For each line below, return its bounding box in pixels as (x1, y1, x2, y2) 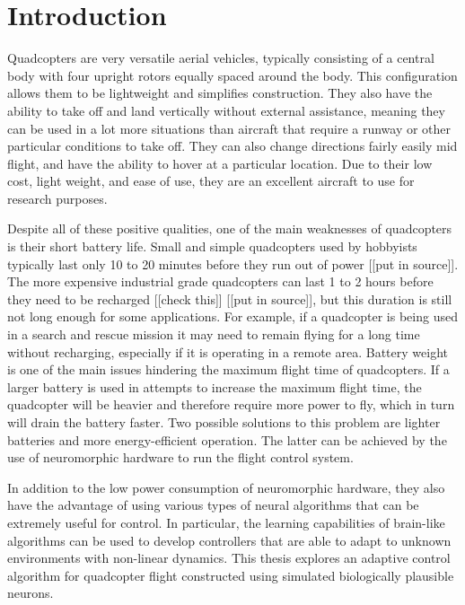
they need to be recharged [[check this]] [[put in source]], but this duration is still (7, 289, 452, 308)
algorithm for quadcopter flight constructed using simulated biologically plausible (7, 566, 454, 584)
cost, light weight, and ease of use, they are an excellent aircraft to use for (7, 171, 415, 190)
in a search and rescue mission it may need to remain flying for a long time (7, 325, 420, 344)
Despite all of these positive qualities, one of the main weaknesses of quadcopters (7, 219, 452, 238)
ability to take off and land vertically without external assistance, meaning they (7, 101, 445, 119)
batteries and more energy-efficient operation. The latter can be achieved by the (7, 430, 447, 449)
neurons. (7, 583, 54, 602)
